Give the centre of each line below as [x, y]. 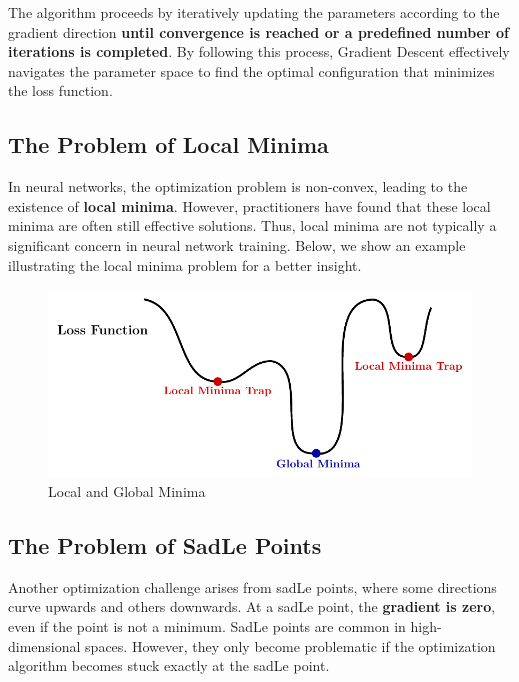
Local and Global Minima [127, 490]
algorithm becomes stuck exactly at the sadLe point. [169, 665]
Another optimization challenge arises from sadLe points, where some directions [252, 586]
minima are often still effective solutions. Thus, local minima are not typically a [252, 225]
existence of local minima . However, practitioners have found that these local [249, 205]
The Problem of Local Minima [168, 144]
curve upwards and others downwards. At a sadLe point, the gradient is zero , [252, 606]
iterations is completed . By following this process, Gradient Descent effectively [259, 51]
